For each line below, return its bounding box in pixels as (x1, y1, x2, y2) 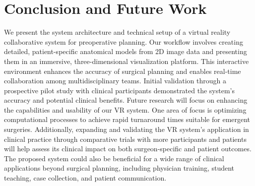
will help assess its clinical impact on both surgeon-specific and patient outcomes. (4, 143, 252, 154)
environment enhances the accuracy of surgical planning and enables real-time (4, 65, 241, 76)
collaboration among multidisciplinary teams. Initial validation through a (4, 75, 226, 86)
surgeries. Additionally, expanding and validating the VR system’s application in (4, 124, 249, 134)
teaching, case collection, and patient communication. (4, 173, 167, 183)
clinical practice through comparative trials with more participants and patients (4, 133, 247, 144)
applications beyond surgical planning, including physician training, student (4, 163, 235, 173)
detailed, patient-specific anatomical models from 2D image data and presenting (4, 46, 247, 57)
